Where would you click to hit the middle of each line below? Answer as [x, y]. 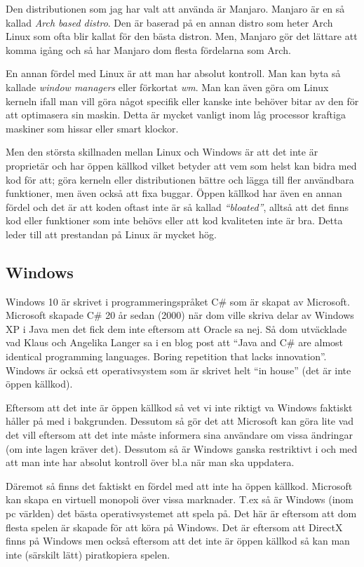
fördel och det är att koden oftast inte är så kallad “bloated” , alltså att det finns [177, 206]
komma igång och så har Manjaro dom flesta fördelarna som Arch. [148, 49]
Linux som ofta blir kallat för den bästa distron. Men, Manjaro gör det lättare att [182, 36]
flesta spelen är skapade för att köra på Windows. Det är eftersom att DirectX [174, 527]
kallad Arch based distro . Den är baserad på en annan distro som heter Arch [169, 22]
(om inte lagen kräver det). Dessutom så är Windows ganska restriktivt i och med [182, 448]
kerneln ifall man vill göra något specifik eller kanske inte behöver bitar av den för [182, 101]
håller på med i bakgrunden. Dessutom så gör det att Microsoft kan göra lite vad [180, 421]
